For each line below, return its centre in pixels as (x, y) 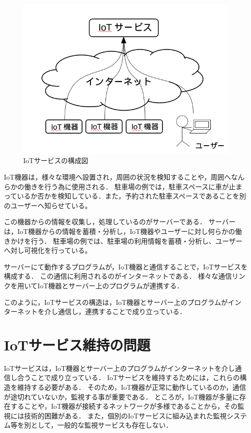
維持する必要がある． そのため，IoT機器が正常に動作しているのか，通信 (132, 387)
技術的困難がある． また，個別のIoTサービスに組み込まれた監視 (125, 415)
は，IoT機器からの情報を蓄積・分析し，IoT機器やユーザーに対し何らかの (120, 231)
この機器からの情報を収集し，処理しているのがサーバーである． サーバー (120, 222)
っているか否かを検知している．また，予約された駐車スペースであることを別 (125, 196)
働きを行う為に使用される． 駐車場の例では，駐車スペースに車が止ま (133, 186)
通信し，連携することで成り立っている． (122, 311)
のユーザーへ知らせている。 (48, 205)
